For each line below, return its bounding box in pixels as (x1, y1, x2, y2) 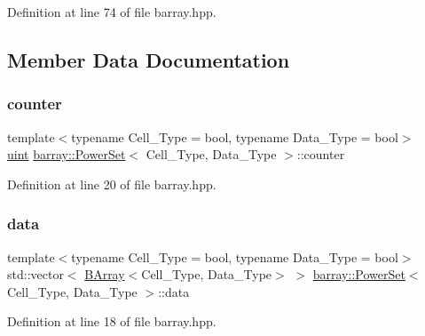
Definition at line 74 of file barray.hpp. (7, 3, 216, 20)
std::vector (7, 265, 64, 284)
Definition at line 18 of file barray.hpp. (7, 312, 216, 331)
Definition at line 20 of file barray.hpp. (7, 174, 216, 193)
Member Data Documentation (7, 45, 290, 73)
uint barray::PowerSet (7, 145, 126, 164)
